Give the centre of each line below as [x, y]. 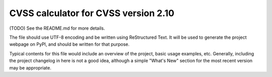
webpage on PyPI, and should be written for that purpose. [70, 44]
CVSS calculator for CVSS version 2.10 [92, 13]
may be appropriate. [30, 67]
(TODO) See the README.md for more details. [57, 28]
